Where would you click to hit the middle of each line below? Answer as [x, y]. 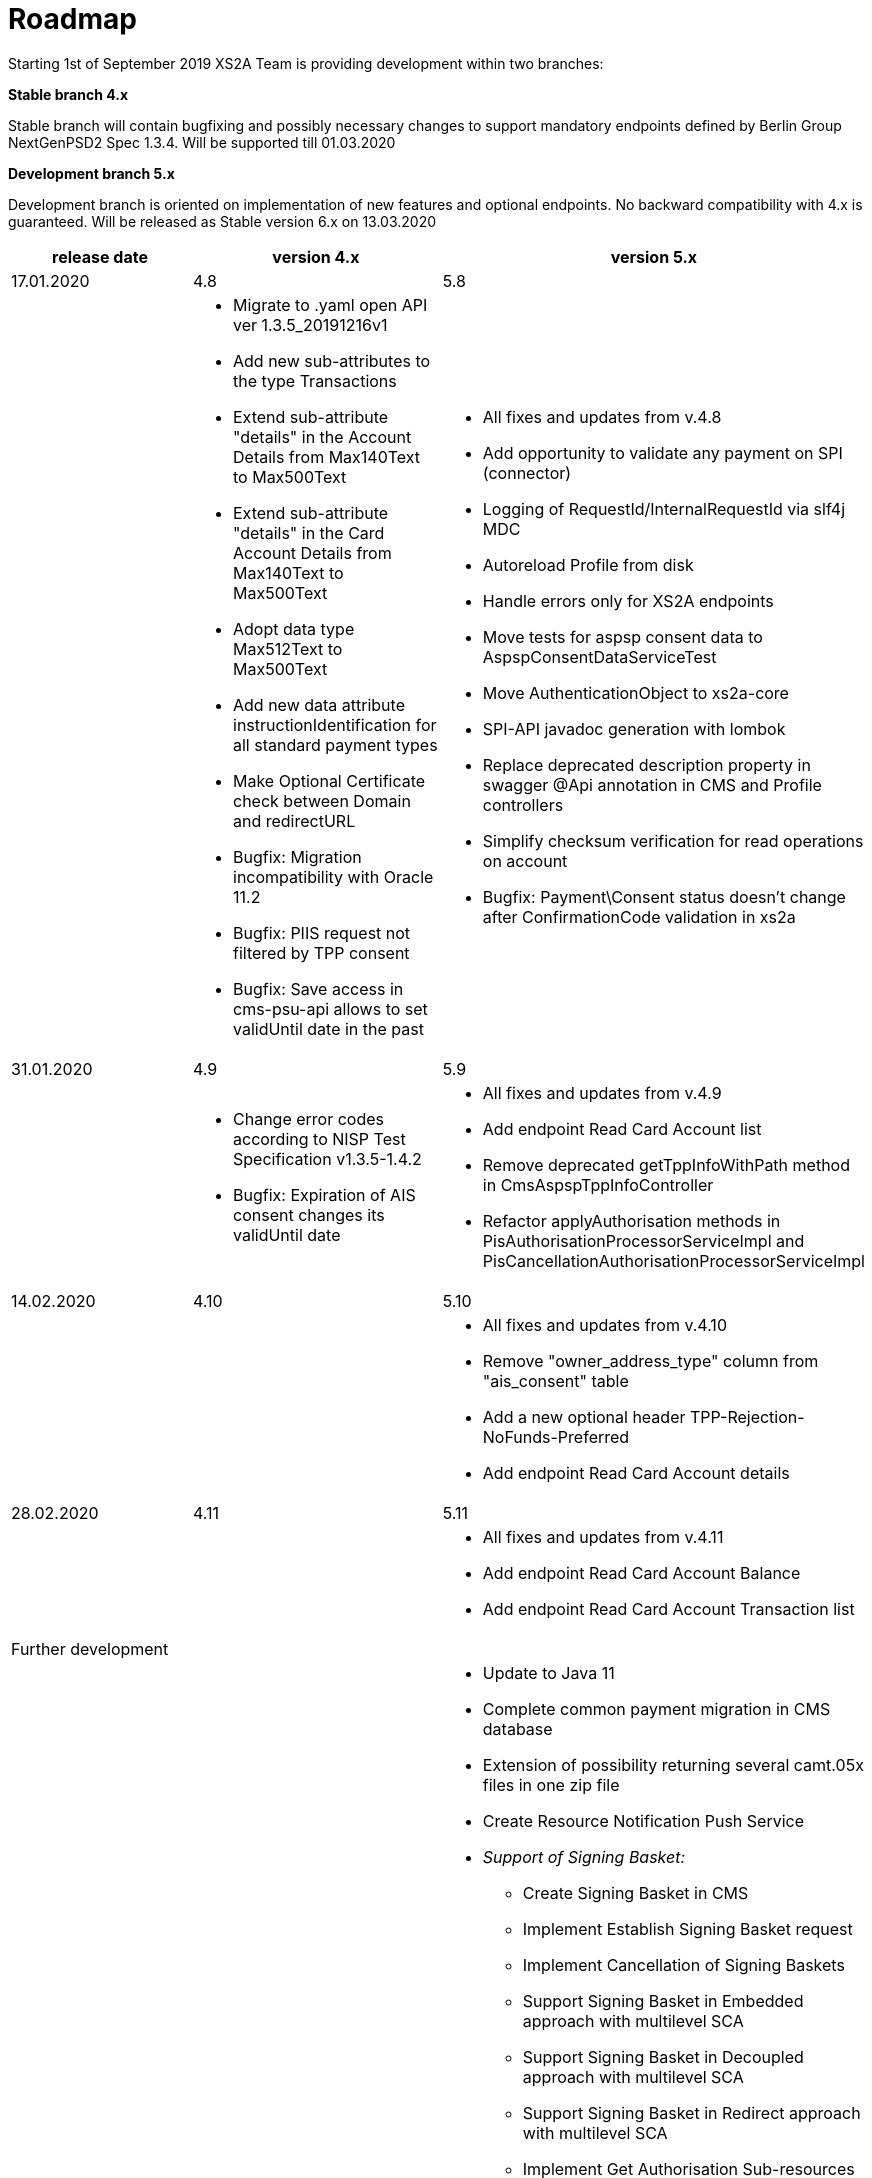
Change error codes [309, 1118]
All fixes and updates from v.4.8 [602, 416]
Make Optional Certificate [329, 780]
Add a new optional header [584, 1416]
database [517, 1728]
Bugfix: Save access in [318, 988]
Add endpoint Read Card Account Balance [641, 1572]
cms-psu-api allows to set [330, 1008]
